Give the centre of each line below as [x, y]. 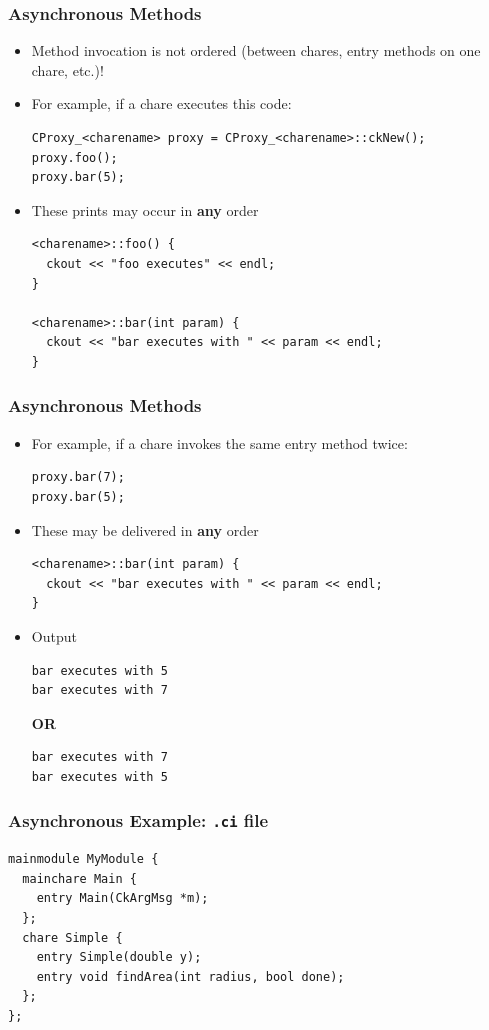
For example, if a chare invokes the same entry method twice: [219, 442]
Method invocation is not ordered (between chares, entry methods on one [256, 50]
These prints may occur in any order [145, 209]
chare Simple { [72, 937]
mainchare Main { [79, 878]
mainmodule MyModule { [83, 859]
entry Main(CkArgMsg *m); [122, 898]
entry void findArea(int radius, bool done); [190, 976]
